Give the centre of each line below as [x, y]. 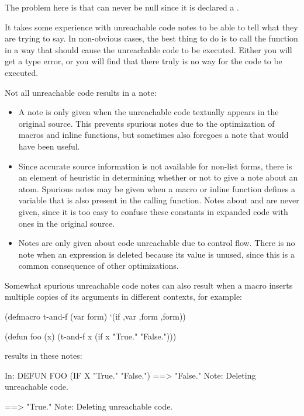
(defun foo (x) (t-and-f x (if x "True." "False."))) [91, 336]
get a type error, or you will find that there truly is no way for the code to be [144, 61]
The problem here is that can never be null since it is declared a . [122, 7]
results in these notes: [44, 356]
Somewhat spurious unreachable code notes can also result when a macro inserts [149, 285]
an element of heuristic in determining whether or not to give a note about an [158, 177]
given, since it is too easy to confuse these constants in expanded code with [153, 211]
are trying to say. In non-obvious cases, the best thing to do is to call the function [151, 38]
